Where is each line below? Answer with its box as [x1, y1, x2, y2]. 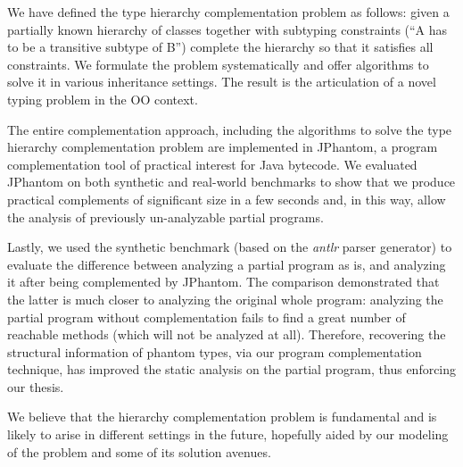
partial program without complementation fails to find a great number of [7, 307, 406, 326]
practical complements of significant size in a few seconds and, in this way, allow [7, 189, 446, 208]
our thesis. [7, 377, 64, 396]
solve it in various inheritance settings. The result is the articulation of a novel [7, 72, 436, 91]
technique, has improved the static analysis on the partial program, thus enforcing [7, 360, 457, 379]
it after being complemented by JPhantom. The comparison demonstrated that [7, 272, 440, 291]
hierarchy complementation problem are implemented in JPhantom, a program [7, 138, 438, 156]
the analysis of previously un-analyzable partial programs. [7, 207, 324, 226]
